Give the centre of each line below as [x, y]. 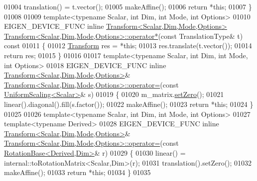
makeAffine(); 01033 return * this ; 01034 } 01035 [77, 172]
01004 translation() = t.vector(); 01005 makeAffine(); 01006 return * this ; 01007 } [128, 6]
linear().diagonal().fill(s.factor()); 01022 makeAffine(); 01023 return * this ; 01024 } [129, 104]
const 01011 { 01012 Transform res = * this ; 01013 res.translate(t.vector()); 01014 [128, 45]
